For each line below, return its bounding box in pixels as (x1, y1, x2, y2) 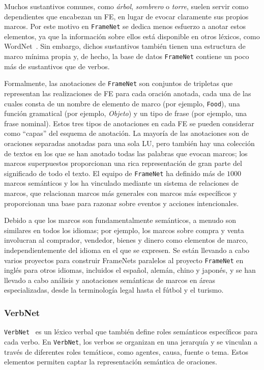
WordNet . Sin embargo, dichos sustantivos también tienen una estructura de (4, 41, 246, 51)
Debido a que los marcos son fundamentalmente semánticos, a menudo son (4, 215, 237, 225)
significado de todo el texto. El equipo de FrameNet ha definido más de (4, 167, 225, 178)
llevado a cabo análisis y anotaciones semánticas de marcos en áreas (4, 274, 216, 285)
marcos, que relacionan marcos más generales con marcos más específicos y (4, 188, 237, 198)
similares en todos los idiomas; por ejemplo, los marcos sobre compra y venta (4, 224, 244, 235)
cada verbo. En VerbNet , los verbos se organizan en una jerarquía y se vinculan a (4, 336, 258, 347)
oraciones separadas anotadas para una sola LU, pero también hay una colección (4, 137, 255, 148)
